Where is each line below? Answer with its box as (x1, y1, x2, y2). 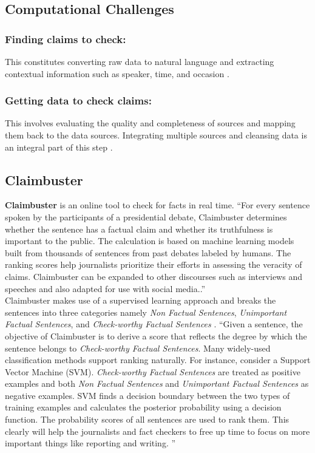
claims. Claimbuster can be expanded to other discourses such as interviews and (5, 270, 302, 282)
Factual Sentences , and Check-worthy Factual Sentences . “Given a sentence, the (5, 318, 303, 330)
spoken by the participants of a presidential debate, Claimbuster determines (5, 210, 287, 223)
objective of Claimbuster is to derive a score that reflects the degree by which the (5, 329, 307, 342)
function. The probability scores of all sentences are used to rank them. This (5, 413, 290, 426)
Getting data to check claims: (5, 93, 152, 108)
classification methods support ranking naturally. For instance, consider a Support (5, 353, 311, 366)
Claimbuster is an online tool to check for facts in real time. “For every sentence (5, 199, 310, 211)
